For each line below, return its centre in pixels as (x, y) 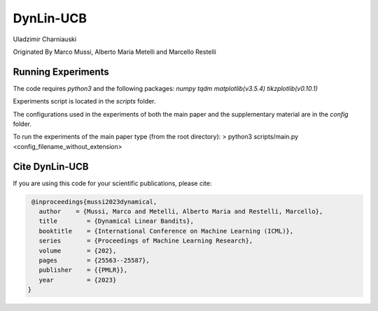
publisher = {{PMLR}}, (83, 270)
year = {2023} (78, 280)
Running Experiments (61, 72)
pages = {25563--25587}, (94, 261)
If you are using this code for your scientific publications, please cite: (112, 183)
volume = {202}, (78, 251)
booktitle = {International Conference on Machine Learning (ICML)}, (166, 231)
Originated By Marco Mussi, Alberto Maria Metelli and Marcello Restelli (114, 52)
